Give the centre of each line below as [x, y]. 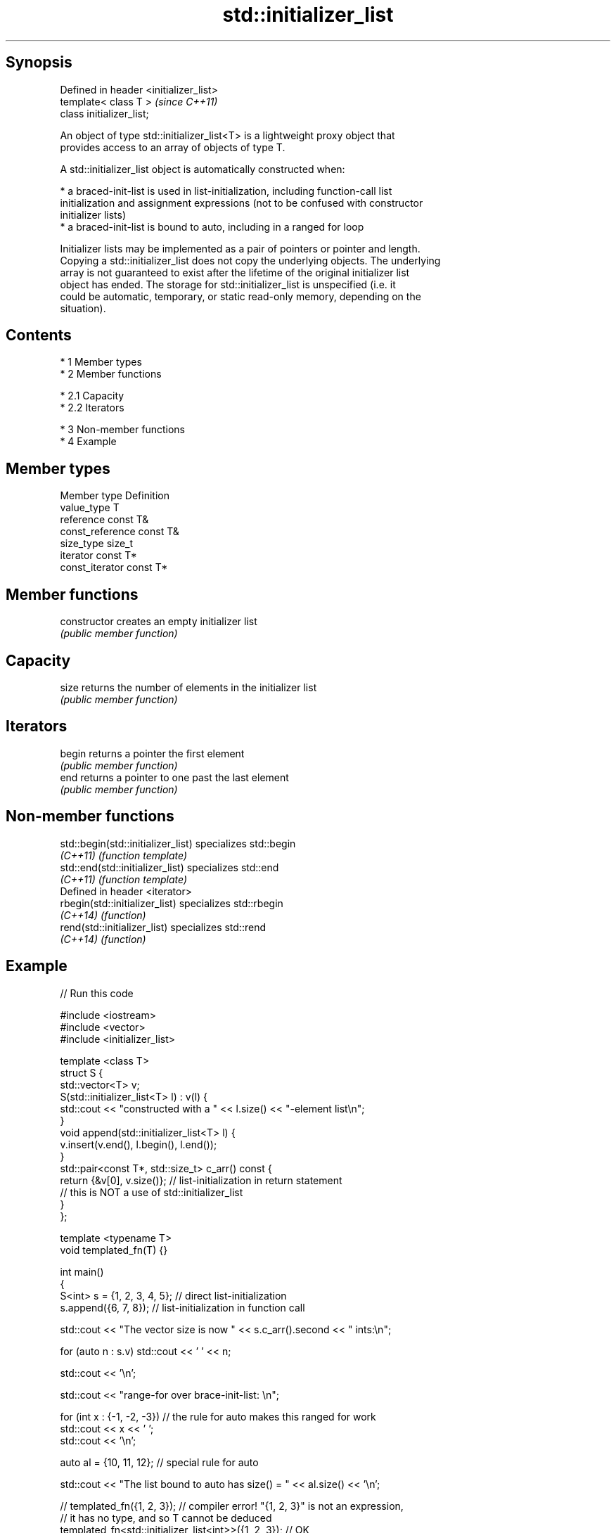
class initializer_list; [104, 113]
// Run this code [97, 993]
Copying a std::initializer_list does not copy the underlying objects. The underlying [250, 260]
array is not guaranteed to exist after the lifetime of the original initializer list [235, 272]
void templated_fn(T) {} [114, 1250]
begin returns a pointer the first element [152, 753]
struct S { [82, 1072]
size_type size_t [97, 544]
